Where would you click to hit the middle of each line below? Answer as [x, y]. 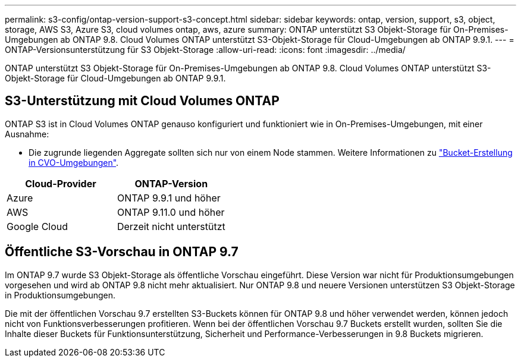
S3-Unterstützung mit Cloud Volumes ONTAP [142, 101]
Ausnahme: [27, 134]
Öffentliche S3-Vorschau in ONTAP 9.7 [122, 252]
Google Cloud [37, 226]
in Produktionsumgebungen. [60, 295]
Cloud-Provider [61, 183]
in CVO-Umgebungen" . [74, 162]
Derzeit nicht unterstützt [171, 226]
